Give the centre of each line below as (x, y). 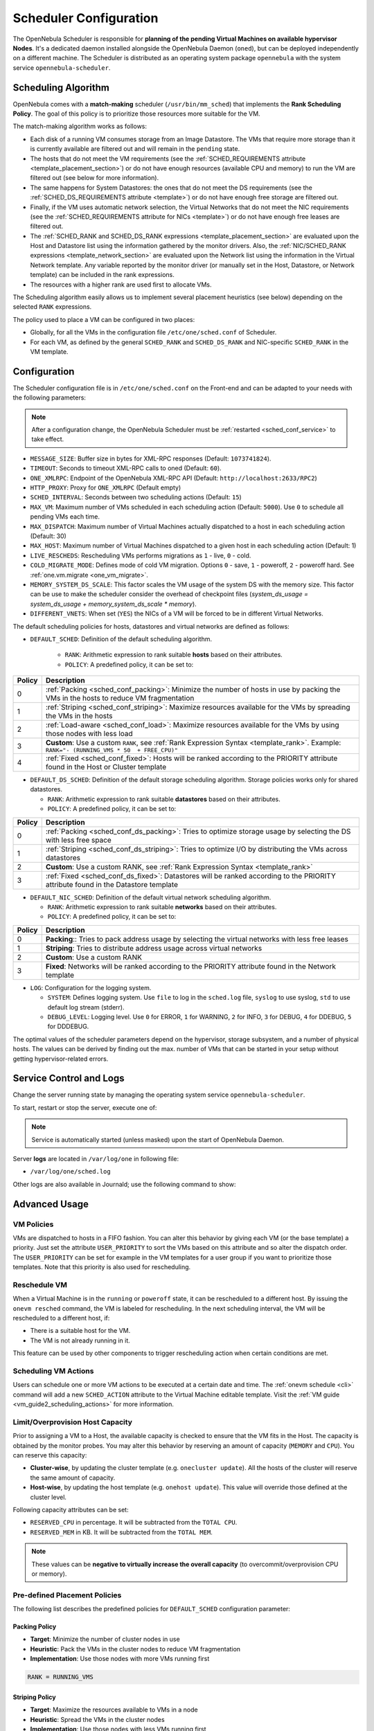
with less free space (79, 840)
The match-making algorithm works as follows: (80, 126)
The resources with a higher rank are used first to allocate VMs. (121, 285)
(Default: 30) (48, 536)
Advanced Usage (51, 1204)
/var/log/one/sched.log (70, 1172)
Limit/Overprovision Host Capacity (73, 1421)
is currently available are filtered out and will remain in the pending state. (135, 149)
